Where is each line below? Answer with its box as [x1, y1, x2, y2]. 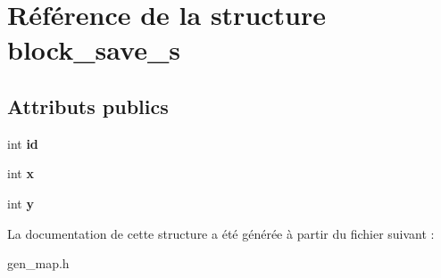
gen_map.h [7, 254, 70, 273]
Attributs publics [7, 92, 169, 119]
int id [7, 134, 38, 152]
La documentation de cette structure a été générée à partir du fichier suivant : [7, 224, 435, 242]
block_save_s [7, 31, 180, 68]
